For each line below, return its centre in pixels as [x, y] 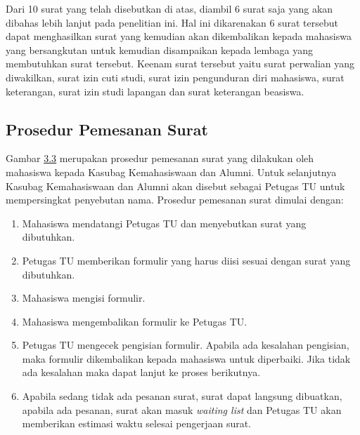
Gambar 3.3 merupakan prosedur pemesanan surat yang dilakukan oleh [160, 158]
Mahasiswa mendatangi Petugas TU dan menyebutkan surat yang [164, 223]
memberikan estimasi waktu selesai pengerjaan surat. [137, 423]
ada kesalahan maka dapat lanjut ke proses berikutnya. [141, 372]
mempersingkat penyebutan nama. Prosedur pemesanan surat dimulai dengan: [175, 200]
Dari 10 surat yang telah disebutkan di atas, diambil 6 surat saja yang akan [169, 8]
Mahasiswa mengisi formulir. [84, 298]
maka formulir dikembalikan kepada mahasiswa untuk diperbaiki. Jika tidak [186, 358]
